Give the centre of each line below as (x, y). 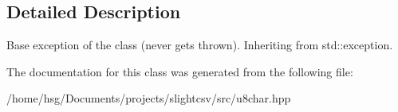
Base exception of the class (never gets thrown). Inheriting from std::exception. (200, 45)
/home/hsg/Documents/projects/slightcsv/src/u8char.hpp (149, 98)
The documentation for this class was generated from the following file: (180, 71)
